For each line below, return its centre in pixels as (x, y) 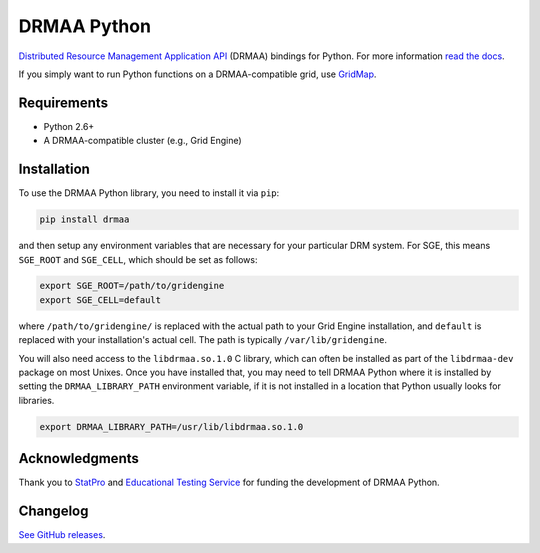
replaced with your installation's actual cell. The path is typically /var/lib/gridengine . (203, 340)
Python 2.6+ (69, 126)
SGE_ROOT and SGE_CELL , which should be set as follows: (138, 259)
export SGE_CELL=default (100, 299)
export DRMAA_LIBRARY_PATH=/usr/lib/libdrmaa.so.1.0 (171, 426)
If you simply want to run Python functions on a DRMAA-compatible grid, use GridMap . (197, 74)
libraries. (36, 400)
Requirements (63, 102)
